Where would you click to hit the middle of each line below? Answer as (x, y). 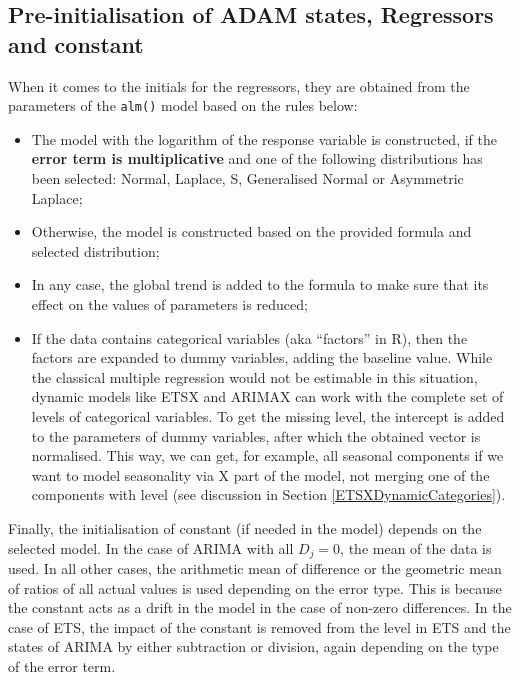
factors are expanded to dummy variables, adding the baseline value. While (262, 357)
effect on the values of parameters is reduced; (169, 304)
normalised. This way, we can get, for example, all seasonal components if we (267, 455)
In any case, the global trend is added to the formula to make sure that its (260, 284)
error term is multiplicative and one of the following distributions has (257, 158)
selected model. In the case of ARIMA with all (151, 547)
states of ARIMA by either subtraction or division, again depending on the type (253, 646)
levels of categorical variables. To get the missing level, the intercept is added (268, 415)
